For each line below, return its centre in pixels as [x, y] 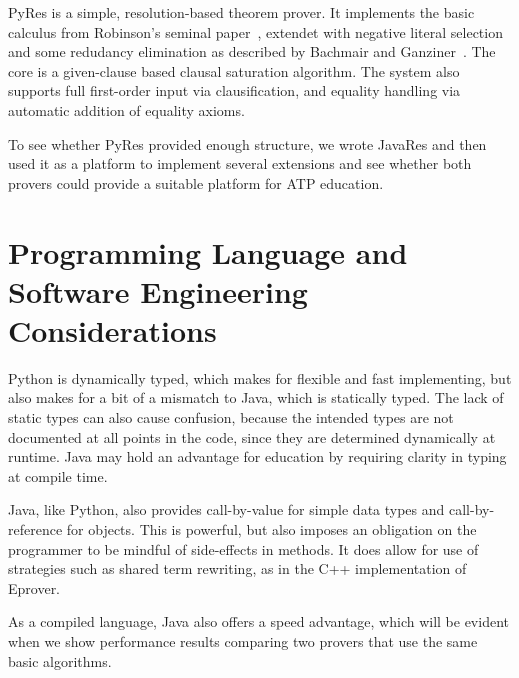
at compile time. [58, 475]
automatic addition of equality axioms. [126, 109]
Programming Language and [208, 251]
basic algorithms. [60, 660]
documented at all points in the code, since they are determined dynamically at [252, 436]
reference [35, 529]
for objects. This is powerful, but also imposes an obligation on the [271, 529]
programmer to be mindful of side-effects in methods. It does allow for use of [243, 548]
